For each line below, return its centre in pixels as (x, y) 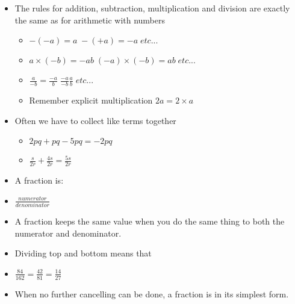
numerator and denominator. (68, 233)
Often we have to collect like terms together (95, 120)
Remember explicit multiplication (91, 100)
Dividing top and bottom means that (83, 253)
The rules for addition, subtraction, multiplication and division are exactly (152, 8)
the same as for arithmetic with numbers (90, 20)
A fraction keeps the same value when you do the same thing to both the (150, 221)
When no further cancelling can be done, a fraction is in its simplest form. (152, 293)
